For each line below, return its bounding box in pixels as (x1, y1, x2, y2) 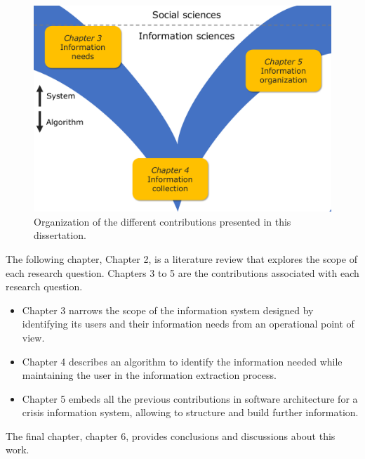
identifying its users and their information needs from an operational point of (22, 316, 354, 331)
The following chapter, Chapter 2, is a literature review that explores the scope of (6, 251, 357, 266)
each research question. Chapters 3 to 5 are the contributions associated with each (6, 265, 359, 280)
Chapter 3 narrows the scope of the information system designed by (22, 302, 314, 317)
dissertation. (34, 228, 86, 243)
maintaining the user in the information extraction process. (22, 368, 277, 382)
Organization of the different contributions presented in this (34, 214, 291, 228)
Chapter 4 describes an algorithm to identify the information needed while (22, 354, 343, 368)
